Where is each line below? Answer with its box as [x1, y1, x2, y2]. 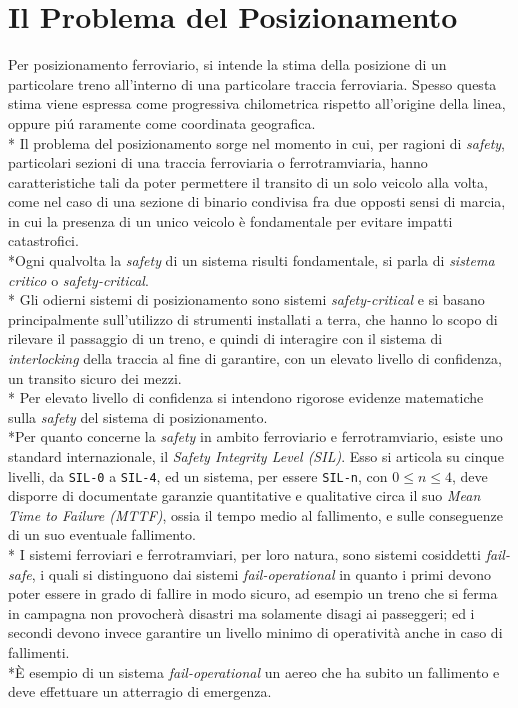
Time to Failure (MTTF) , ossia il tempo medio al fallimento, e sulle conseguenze [8, 504, 504, 525]
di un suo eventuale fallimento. [8, 524, 196, 545]
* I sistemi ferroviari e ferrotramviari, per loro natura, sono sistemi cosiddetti [8, 544, 481, 565]
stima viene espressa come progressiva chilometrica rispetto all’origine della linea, [8, 93, 506, 114]
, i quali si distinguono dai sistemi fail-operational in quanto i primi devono [31, 563, 491, 584]
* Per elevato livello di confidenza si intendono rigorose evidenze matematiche [8, 387, 484, 408]
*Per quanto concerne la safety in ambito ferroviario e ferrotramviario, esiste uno [8, 426, 503, 447]
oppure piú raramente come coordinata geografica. [8, 112, 316, 133]
